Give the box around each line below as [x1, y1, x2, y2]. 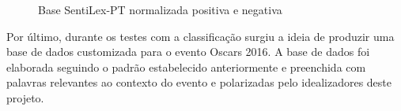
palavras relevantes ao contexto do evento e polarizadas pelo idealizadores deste [6, 74, 392, 91]
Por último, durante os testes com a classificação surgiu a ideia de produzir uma [6, 28, 395, 44]
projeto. [6, 89, 44, 105]
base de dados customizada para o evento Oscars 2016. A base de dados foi [6, 43, 370, 60]
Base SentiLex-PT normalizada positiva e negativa [38, 2, 282, 17]
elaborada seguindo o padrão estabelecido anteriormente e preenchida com [6, 58, 366, 75]
